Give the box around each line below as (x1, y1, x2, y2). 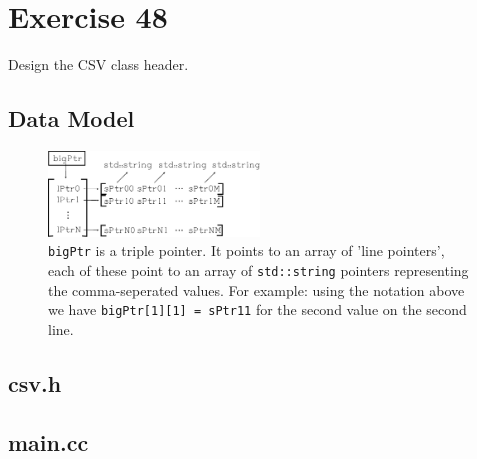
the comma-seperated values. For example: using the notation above (48, 279, 465, 300)
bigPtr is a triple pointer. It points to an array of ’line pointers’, (48, 240, 445, 261)
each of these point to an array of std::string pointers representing (48, 259, 469, 280)
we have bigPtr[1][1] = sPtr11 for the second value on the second (48, 299, 467, 320)
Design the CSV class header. (8, 54, 189, 75)
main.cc (8, 426, 89, 457)
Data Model (8, 103, 135, 134)
